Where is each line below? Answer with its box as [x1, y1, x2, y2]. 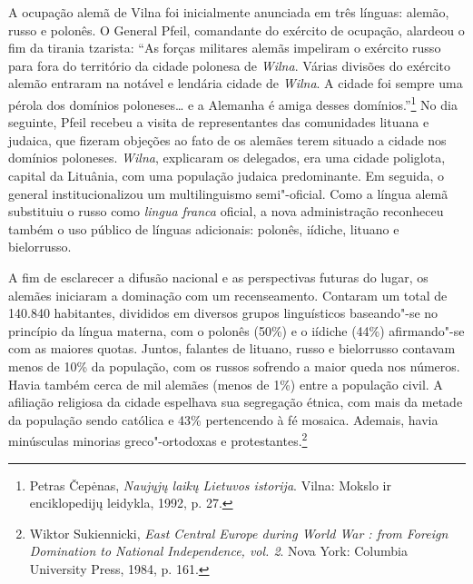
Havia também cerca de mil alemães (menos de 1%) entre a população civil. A [8, 374, 443, 393]
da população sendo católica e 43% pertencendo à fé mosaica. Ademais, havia [8, 410, 439, 429]
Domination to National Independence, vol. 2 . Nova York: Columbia [29, 541, 408, 560]
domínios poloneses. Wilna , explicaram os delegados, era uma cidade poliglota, [8, 148, 446, 167]
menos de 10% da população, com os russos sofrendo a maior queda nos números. [8, 356, 460, 375]
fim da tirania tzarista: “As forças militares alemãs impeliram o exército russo [8, 38, 441, 57]
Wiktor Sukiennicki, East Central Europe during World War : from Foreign [29, 523, 448, 542]
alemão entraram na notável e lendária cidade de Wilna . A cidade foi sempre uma [8, 74, 463, 93]
